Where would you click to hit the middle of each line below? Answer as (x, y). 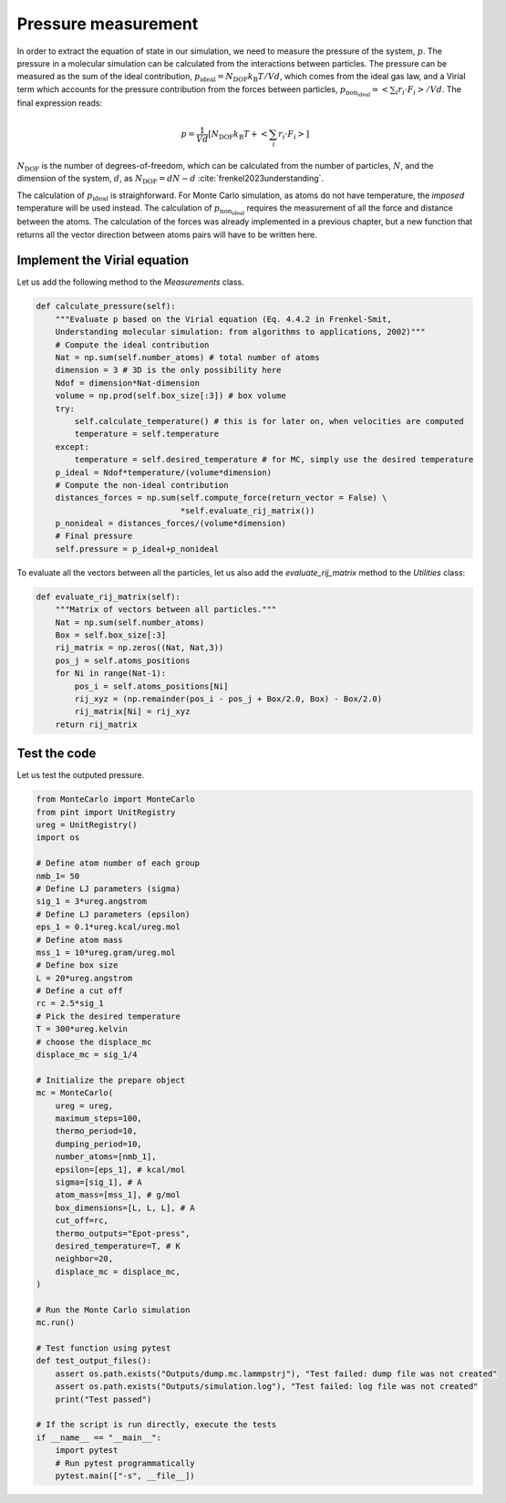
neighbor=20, (84, 1259)
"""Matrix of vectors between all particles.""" (166, 610)
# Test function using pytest (103, 1348)
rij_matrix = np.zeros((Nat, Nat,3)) (139, 648)
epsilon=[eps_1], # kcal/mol (120, 1169)
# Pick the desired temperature (108, 1016)
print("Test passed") (103, 1399)
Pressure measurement (108, 24)
